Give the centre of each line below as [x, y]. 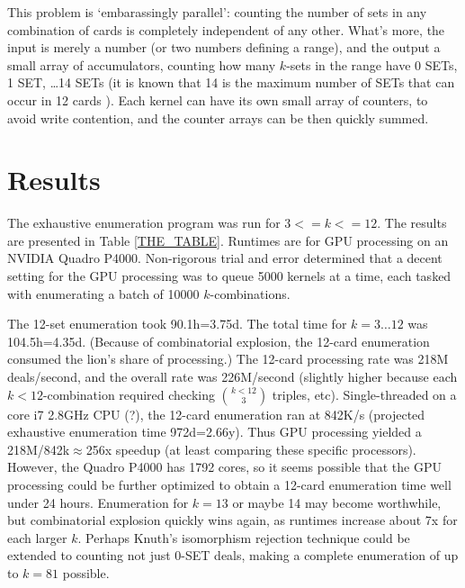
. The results [412, 223]
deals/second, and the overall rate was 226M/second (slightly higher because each [232, 377]
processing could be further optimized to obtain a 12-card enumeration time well [229, 484]
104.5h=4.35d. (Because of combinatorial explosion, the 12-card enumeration [219, 341]
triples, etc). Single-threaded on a [364, 394]
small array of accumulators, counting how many [142, 64]
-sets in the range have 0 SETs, [372, 64]
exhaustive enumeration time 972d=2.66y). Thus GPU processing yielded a [215, 432]
